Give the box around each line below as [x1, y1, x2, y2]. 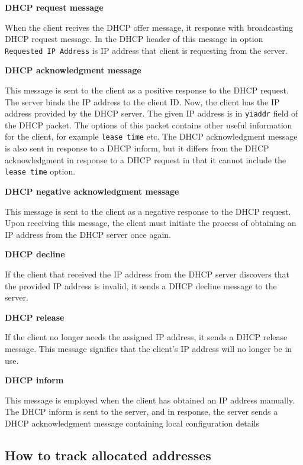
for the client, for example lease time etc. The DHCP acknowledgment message [5, 130, 298, 143]
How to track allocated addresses [5, 445, 211, 464]
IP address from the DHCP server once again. [5, 228, 171, 240]
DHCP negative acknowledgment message [5, 185, 179, 197]
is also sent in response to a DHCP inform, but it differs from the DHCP [5, 142, 269, 154]
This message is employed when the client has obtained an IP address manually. [5, 393, 295, 406]
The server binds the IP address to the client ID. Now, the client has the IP [5, 95, 280, 108]
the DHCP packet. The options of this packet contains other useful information [5, 118, 292, 131]
